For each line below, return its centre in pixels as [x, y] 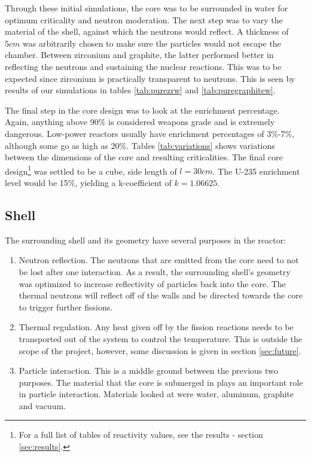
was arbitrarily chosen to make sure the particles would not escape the [152, 43]
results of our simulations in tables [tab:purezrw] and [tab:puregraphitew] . [140, 90]
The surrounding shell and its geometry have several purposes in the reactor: [146, 240]
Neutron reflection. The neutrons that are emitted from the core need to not [159, 260]
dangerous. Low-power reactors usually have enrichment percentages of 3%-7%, [150, 133]
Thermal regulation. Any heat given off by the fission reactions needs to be [156, 327]
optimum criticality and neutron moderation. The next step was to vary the [144, 19]
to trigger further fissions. [66, 307]
